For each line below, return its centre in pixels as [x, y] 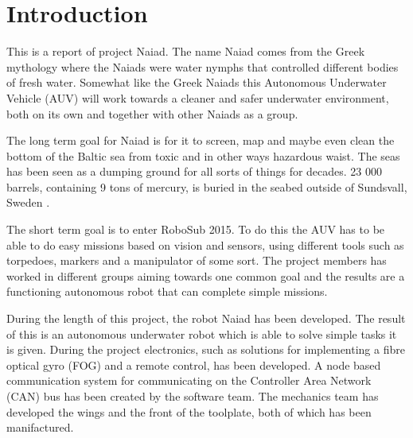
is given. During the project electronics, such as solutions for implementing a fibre [206, 349]
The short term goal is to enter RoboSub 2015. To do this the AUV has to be [196, 229]
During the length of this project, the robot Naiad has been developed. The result [206, 318]
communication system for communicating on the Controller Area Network [189, 380]
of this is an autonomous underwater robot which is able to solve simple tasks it [202, 333]
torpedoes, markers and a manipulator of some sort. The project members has [197, 260]
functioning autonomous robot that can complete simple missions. [167, 291]
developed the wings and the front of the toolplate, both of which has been [189, 411]
